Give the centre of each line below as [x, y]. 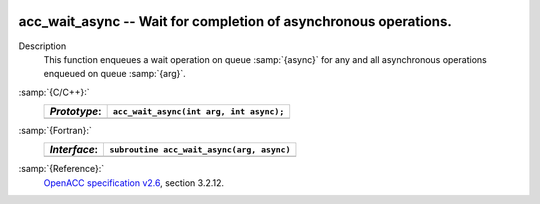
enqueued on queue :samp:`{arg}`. [115, 74]
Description [42, 46]
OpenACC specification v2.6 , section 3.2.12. [134, 182]
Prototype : [75, 112]
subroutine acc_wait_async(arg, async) [200, 149]
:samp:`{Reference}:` [61, 169]
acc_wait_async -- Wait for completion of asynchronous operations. [235, 21]
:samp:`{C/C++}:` [54, 92]
